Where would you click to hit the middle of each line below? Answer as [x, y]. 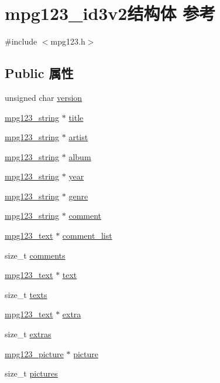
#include [21, 41]
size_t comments [35, 255]
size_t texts [26, 294]
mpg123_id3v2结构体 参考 [110, 13]
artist [78, 137]
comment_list [87, 235]
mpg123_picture [34, 353]
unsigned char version [44, 97]
